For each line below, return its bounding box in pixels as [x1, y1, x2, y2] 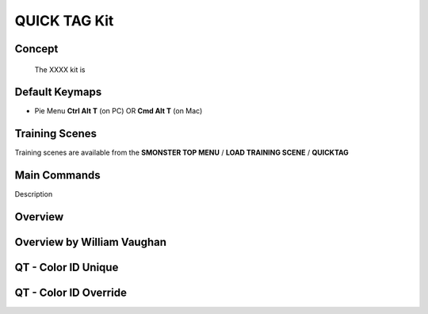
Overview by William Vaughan [14, 235, 166, 249]
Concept [14, 42, 59, 56]
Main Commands [14, 169, 101, 182]
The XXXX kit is [34, 64, 86, 75]
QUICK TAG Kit [14, 12, 114, 29]
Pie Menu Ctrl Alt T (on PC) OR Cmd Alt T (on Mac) [34, 106, 203, 116]
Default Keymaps [14, 86, 102, 99]
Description [14, 190, 53, 199]
